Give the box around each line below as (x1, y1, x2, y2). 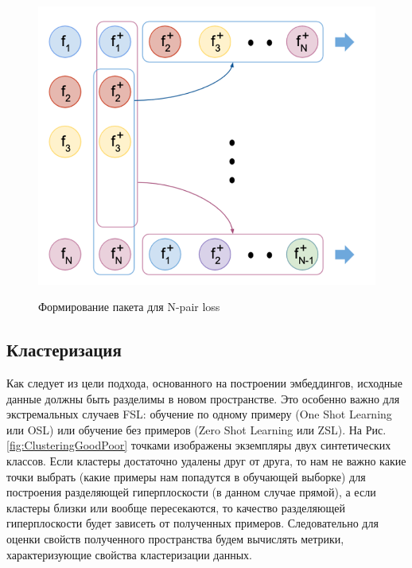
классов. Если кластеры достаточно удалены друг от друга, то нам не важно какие (6, 453, 406, 469)
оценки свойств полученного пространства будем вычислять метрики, (6, 531, 344, 547)
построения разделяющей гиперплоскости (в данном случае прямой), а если (6, 484, 376, 500)
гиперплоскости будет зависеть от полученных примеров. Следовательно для (6, 515, 379, 531)
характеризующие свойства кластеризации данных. (6, 546, 252, 562)
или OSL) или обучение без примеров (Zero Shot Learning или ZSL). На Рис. (6, 421, 387, 438)
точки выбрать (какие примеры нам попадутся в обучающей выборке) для (6, 468, 366, 484)
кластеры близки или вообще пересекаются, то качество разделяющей (6, 499, 345, 515)
